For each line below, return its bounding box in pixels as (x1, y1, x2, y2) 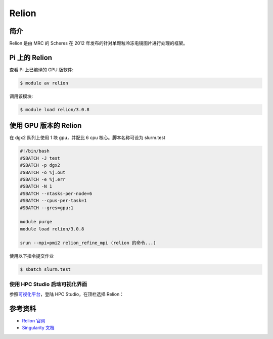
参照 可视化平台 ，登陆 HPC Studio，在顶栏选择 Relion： (9, 291, 124, 298)
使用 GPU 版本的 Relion (9, 121, 82, 130)
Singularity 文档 (22, 325, 55, 331)
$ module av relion (20, 80, 68, 86)
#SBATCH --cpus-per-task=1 (20, 198, 87, 204)
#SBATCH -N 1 (20, 183, 53, 189)
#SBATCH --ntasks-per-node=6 (20, 190, 93, 197)
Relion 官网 (22, 318, 45, 324)
